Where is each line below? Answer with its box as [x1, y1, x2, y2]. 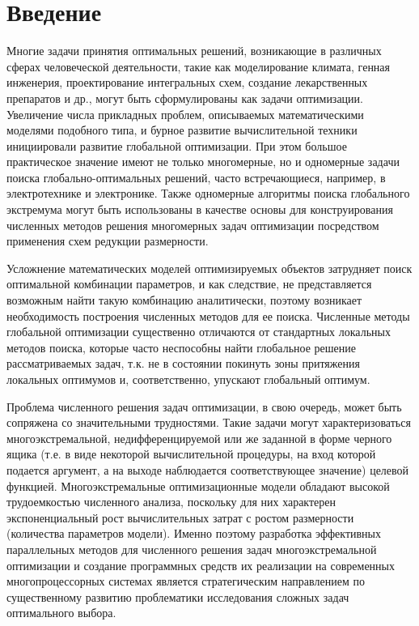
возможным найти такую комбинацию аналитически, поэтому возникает [6, 292, 362, 309]
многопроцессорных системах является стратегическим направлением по [6, 573, 365, 590]
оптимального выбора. [6, 604, 116, 621]
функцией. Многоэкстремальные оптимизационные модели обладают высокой [6, 477, 390, 494]
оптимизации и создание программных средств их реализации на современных [6, 556, 395, 573]
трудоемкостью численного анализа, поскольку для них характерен [6, 493, 336, 510]
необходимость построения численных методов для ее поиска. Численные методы [6, 307, 410, 324]
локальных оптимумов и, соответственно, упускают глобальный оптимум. [6, 371, 370, 387]
